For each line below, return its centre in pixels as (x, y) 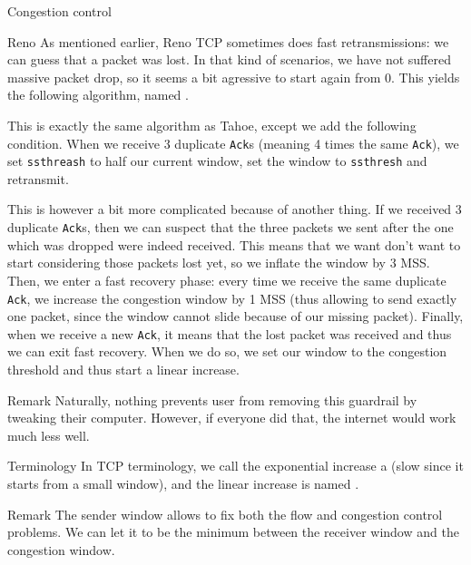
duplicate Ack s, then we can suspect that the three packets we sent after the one (231, 227)
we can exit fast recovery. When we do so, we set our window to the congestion (227, 351)
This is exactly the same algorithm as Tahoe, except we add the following (212, 125)
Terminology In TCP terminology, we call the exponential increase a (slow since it (235, 466)
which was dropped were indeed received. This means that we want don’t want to (234, 244)
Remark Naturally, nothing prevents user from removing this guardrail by (212, 399)
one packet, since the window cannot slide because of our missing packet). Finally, (235, 316)
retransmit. (38, 178)
